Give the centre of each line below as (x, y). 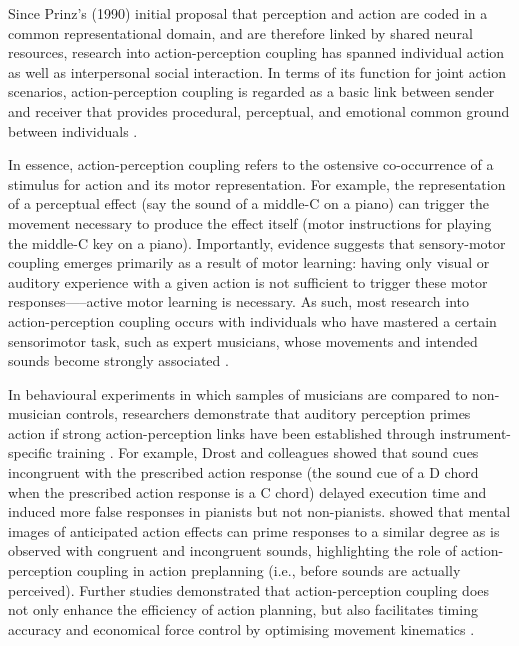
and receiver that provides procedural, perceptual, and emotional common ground (259, 110)
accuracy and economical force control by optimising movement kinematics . (241, 628)
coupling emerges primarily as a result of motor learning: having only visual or (249, 262)
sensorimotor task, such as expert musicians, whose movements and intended (243, 340)
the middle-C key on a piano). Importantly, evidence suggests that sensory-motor (257, 242)
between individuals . (73, 130)
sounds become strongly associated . (118, 360)
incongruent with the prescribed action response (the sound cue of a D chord (243, 472)
